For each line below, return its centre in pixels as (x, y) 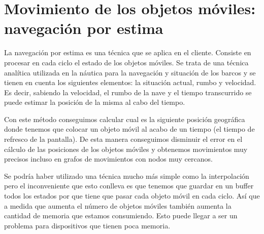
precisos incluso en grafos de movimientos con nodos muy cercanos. (108, 159)
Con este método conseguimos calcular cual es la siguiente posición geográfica (125, 119)
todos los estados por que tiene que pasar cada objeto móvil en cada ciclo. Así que (132, 196)
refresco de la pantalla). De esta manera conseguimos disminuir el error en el (123, 139)
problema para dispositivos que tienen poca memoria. (87, 225)
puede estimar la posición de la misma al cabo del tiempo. (95, 102)
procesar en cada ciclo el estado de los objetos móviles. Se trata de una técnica (126, 62)
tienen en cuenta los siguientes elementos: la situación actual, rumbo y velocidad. (130, 82)
